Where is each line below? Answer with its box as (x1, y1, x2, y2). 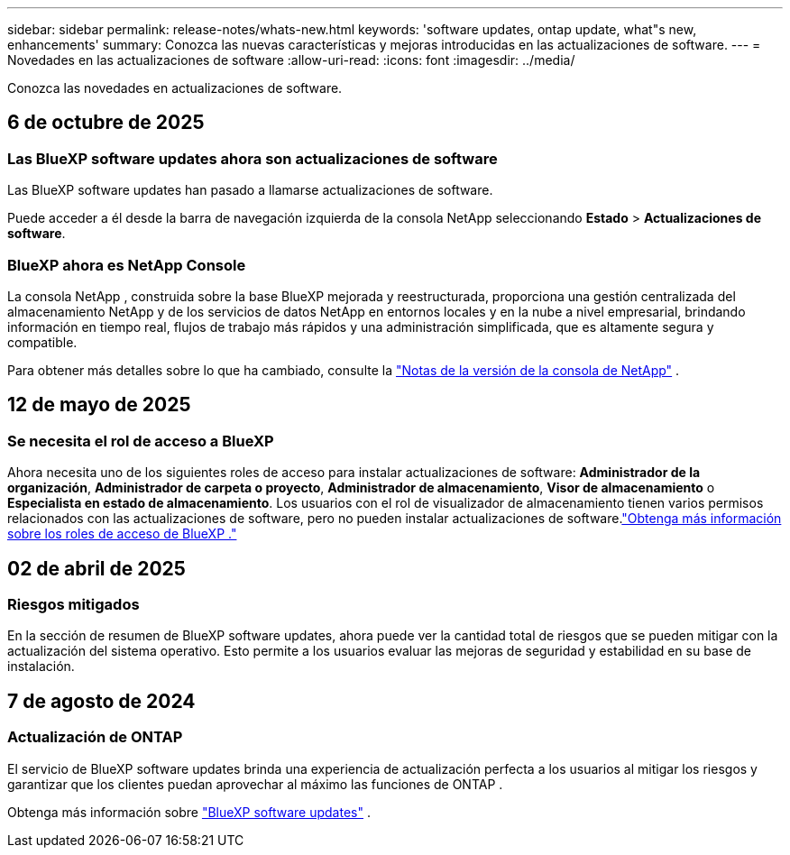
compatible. (7, 334, 78, 350)
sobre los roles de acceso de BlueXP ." (7, 526, 237, 542)
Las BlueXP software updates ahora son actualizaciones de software (7, 149, 498, 168)
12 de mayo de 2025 (7, 393, 191, 417)
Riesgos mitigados (7, 595, 140, 614)
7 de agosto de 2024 (7, 689, 196, 712)
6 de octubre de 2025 (7, 111, 205, 134)
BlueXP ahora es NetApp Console (7, 255, 246, 274)
